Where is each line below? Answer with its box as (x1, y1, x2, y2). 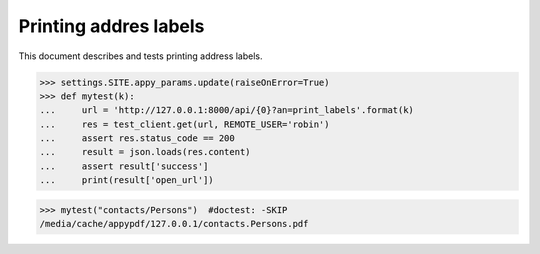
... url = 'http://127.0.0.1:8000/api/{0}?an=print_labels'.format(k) (39, 105, 415, 116)
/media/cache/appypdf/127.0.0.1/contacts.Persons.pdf (39, 218, 309, 230)
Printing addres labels (18, 15, 205, 37)
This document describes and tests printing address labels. (18, 50, 264, 62)
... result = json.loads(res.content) (39, 146, 251, 158)
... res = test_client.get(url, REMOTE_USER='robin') (39, 118, 330, 130)
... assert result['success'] (39, 160, 209, 172)
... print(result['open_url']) (39, 175, 214, 186)
